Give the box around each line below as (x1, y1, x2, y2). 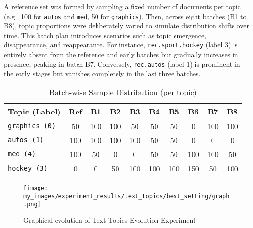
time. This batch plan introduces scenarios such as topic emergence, (4, 30, 207, 40)
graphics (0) (8, 122, 56, 130)
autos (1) (8, 136, 44, 144)
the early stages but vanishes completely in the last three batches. (4, 68, 201, 78)
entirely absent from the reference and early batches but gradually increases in (4, 49, 238, 59)
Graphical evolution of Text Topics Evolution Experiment (23, 214, 196, 225)
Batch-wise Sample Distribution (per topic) (49, 86, 197, 97)
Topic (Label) (8, 105, 61, 117)
